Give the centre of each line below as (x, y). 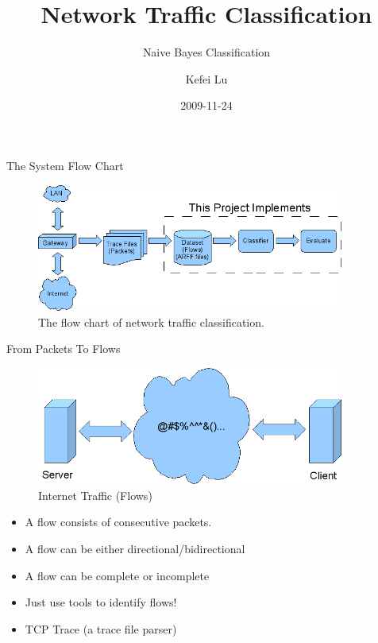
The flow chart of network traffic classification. (151, 321)
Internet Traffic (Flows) (95, 495)
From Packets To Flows (64, 349)
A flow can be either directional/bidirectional (135, 548)
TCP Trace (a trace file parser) (101, 628)
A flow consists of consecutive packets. (118, 522)
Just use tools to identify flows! (101, 602)
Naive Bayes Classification (206, 52)
